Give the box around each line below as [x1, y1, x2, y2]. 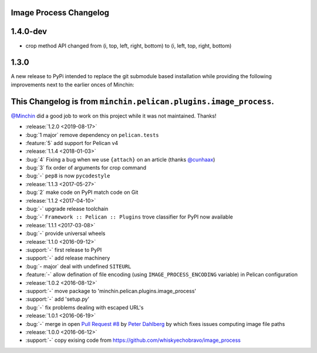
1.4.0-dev [11, 26, 47, 36]
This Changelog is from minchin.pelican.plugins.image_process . [11, 96, 274, 106]
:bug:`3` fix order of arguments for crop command [25, 164, 147, 172]
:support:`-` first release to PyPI [25, 246, 102, 253]
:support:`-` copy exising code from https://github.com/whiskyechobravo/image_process [25, 337, 241, 344]
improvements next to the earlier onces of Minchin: [11, 81, 134, 88]
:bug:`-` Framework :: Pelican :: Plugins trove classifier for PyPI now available [25, 213, 233, 220]
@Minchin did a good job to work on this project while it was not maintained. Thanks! [11, 112, 217, 119]
